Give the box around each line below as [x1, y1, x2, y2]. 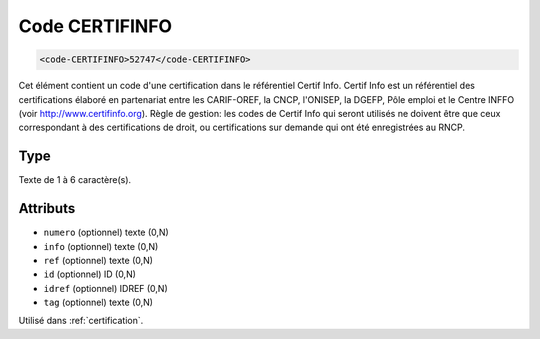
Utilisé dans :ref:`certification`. [18, 315, 144, 327]
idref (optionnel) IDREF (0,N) [43, 282, 169, 294]
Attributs [18, 200, 76, 217]
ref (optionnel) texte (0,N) [43, 254, 154, 266]
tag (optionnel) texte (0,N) [43, 296, 154, 309]
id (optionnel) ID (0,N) [43, 268, 137, 280]
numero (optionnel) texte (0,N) [43, 226, 169, 239]
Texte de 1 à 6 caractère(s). [18, 174, 132, 186]
